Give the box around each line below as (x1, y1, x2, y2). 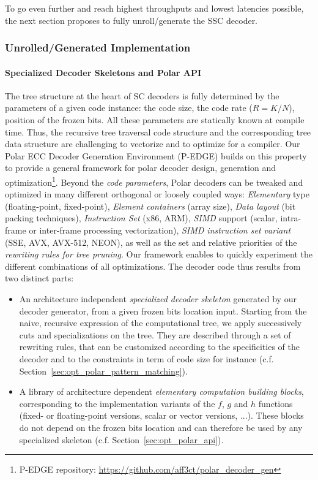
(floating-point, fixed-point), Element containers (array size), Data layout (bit (5, 199, 296, 212)
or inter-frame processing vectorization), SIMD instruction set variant (29, 224, 291, 237)
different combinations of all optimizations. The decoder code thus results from (5, 259, 301, 272)
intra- (280, 211, 301, 224)
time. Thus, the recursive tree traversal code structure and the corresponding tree (5, 125, 311, 138)
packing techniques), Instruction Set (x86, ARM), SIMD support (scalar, (5, 211, 278, 224)
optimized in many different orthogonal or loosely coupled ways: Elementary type (5, 188, 309, 200)
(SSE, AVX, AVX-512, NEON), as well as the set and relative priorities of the (5, 235, 297, 248)
